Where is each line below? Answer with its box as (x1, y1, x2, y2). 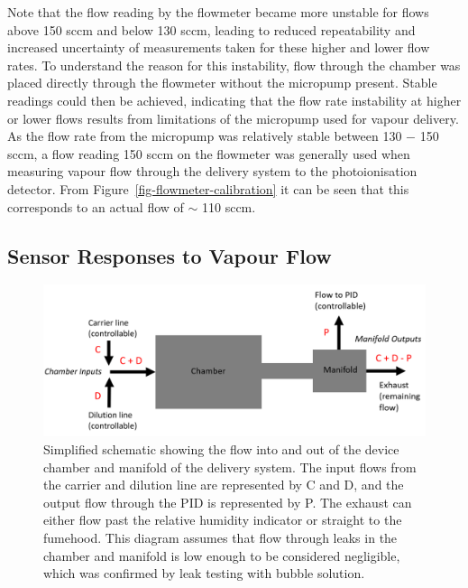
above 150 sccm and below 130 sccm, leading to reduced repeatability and (7, 20, 416, 39)
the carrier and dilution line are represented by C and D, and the (43, 475, 404, 494)
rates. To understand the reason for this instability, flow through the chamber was (7, 55, 461, 74)
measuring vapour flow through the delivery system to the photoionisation (7, 162, 418, 181)
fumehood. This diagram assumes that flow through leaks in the (43, 528, 398, 546)
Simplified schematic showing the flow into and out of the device (43, 440, 399, 459)
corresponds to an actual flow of (7, 197, 184, 216)
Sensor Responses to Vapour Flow (7, 241, 332, 269)
